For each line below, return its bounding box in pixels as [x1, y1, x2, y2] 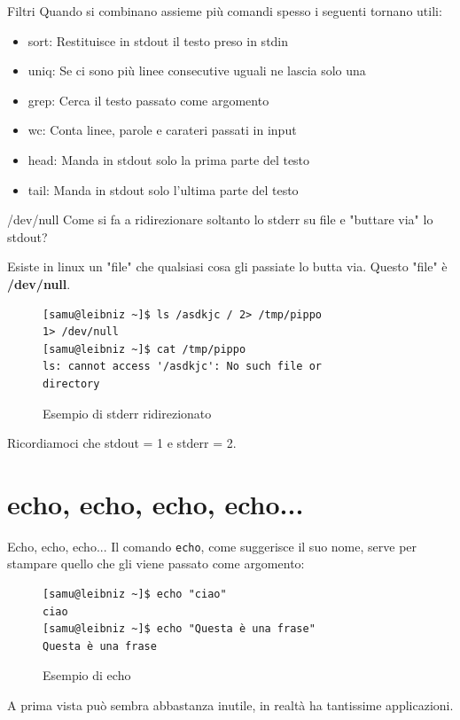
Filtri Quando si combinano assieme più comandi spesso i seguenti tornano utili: [7, 2, 442, 20]
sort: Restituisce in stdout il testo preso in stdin [27, 31, 289, 50]
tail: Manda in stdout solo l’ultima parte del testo [27, 180, 299, 199]
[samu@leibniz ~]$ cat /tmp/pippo [43, 342, 246, 356]
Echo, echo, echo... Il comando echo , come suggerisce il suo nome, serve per [7, 536, 417, 555]
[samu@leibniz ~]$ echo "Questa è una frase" [43, 622, 316, 636]
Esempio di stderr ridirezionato [43, 403, 212, 422]
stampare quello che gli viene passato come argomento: [7, 554, 305, 573]
